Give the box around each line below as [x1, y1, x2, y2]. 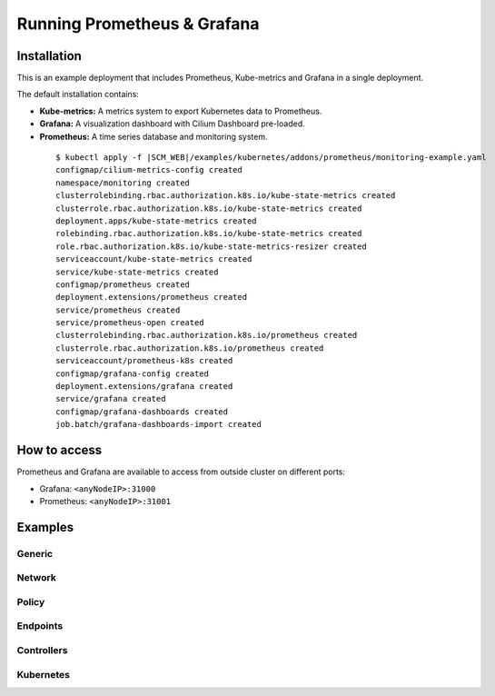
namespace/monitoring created [55, 177, 191, 188]
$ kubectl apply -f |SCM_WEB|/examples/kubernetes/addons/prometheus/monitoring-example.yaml [55, 153, 487, 163]
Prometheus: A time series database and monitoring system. [39, 131, 268, 142]
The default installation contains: [16, 89, 140, 100]
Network [16, 572, 56, 584]
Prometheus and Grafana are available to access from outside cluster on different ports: [16, 466, 345, 477]
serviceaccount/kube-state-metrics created [55, 254, 252, 264]
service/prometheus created [55, 304, 181, 315]
